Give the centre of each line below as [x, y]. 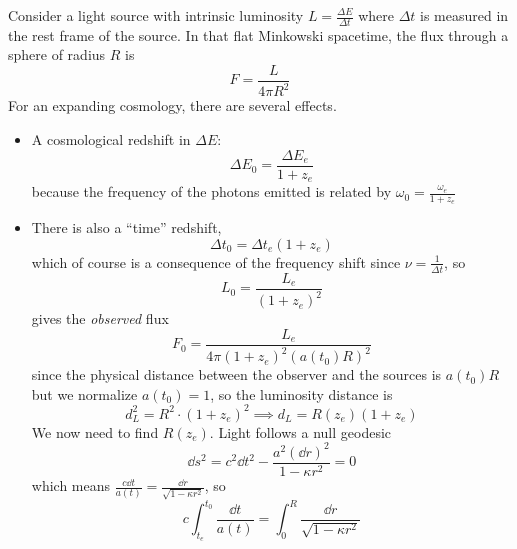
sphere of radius [57, 54]
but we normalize [84, 393]
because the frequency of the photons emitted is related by [211, 191]
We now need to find [95, 431]
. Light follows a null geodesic [300, 431]
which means [71, 485]
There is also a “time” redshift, [126, 227]
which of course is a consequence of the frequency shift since [216, 261]
